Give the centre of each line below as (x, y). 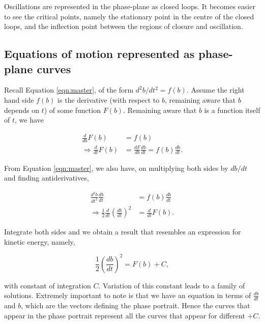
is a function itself (232, 110)
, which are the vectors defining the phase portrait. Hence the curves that (136, 305)
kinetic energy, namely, (40, 241)
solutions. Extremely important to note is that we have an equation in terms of (128, 295)
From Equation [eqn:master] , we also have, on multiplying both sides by (116, 168)
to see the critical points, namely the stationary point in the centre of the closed (129, 16)
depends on (22, 110)
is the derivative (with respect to (109, 99)
